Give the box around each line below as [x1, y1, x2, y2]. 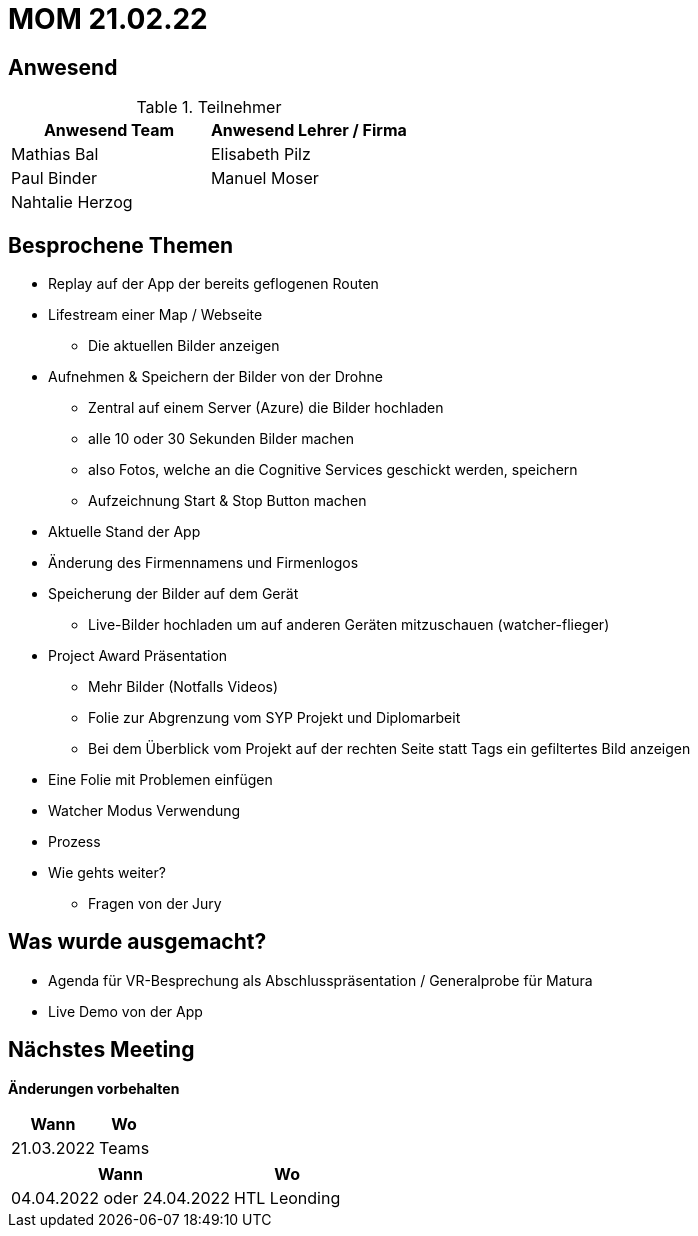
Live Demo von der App [48, 1002, 203, 1020]
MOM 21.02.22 [8, 2, 208, 36]
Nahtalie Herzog [11, 192, 133, 213]
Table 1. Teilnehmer [136, 97, 282, 118]
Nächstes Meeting [8, 1037, 195, 1063]
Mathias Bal [11, 144, 99, 165]
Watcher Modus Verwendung [48, 802, 241, 820]
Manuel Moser [210, 168, 319, 189]
